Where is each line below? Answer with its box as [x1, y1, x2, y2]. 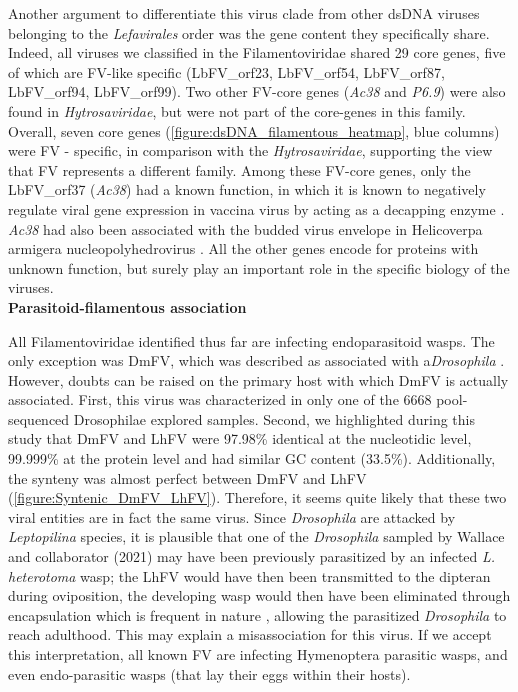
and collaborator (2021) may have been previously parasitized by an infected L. [8, 546, 496, 567]
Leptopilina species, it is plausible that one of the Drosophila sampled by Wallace [8, 526, 505, 547]
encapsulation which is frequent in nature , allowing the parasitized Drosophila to [8, 604, 507, 625]
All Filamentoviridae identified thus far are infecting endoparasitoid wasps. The [8, 330, 495, 351]
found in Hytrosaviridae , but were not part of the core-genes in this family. [8, 100, 466, 121]
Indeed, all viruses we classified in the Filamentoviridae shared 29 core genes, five [8, 42, 506, 63]
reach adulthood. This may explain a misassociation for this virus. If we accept [8, 624, 492, 645]
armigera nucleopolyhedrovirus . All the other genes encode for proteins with [8, 238, 479, 259]
